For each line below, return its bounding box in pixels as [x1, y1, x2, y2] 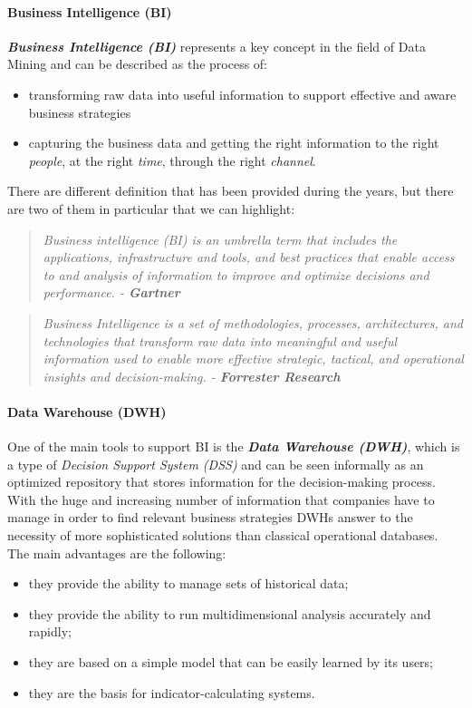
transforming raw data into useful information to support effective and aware [28, 84, 457, 103]
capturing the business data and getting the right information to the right [28, 133, 439, 152]
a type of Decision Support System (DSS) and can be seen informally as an [7, 454, 424, 473]
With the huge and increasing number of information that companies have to [7, 490, 435, 509]
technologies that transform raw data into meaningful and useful [43, 331, 398, 350]
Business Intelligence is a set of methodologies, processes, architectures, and [43, 313, 463, 332]
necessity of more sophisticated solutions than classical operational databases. [7, 526, 438, 545]
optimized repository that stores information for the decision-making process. [7, 472, 436, 491]
